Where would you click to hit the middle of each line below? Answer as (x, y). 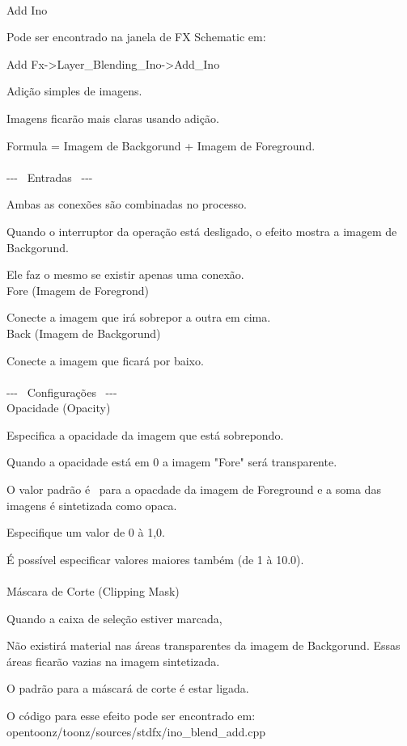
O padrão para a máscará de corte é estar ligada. (128, 688)
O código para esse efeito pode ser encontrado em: (131, 715)
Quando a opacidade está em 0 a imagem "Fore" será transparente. (172, 462)
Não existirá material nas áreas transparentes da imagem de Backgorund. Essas (203, 645)
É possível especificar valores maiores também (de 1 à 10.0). (155, 559)
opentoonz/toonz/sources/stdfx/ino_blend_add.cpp (136, 731)
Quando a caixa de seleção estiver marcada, (114, 618)
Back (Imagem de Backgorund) (84, 333)
